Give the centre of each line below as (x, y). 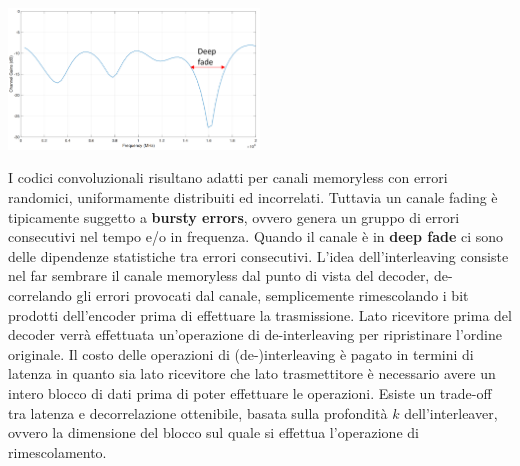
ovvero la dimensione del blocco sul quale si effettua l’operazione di (213, 432)
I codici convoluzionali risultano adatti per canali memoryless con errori (228, 177)
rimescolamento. (57, 451)
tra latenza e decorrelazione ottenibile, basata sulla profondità (198, 412)
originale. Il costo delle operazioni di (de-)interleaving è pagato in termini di (241, 353)
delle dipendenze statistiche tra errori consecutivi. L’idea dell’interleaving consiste (258, 255)
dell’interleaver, (451, 412)
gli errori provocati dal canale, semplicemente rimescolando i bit (272, 295)
